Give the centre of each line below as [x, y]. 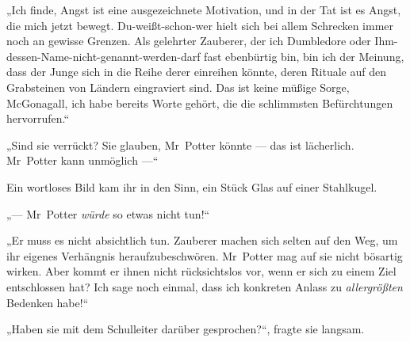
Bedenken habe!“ [48, 302]
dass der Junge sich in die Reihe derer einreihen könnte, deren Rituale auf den [196, 72]
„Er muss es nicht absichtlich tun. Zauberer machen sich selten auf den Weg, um [202, 240]
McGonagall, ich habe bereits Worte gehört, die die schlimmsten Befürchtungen [200, 103]
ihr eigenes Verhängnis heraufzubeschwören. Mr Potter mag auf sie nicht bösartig [205, 255]
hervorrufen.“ [38, 118]
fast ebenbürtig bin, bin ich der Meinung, [304, 56]
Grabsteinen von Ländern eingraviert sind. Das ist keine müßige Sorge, [178, 87]
